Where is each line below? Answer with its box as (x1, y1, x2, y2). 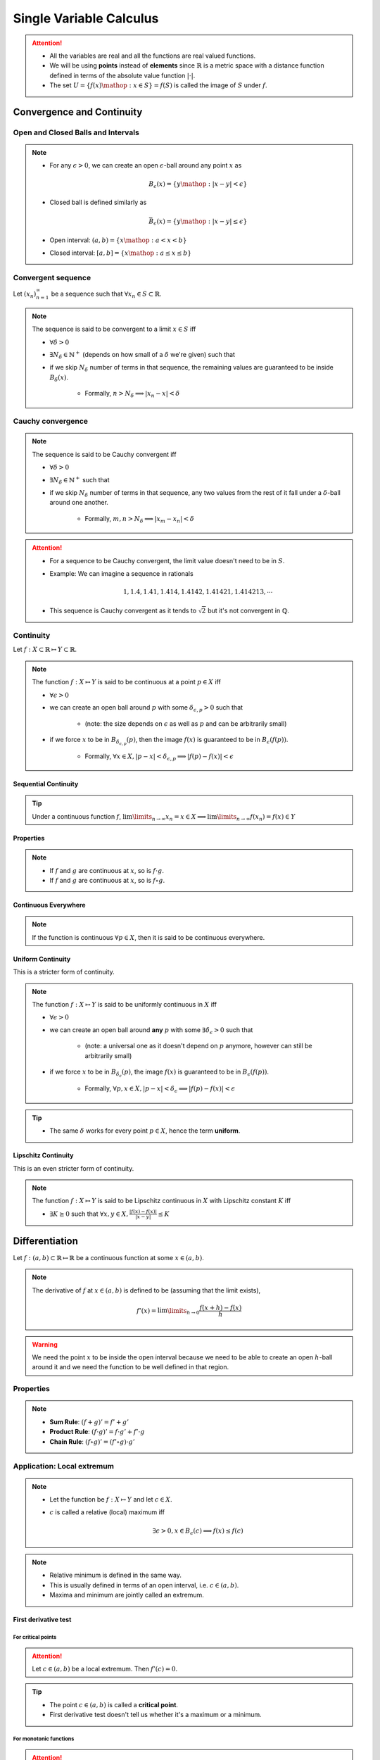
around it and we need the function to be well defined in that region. (32, 1363, 229, 1371)
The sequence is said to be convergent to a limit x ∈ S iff (32, 325, 196, 334)
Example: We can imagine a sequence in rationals (49, 569, 194, 577)
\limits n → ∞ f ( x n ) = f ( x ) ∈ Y (217, 812, 296, 822)
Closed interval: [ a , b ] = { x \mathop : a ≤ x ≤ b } (49, 249, 192, 257)
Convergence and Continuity (13, 106, 143, 118)
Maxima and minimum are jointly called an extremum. (49, 1591, 204, 1599)
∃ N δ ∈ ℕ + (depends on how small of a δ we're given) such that (49, 349, 236, 360)
